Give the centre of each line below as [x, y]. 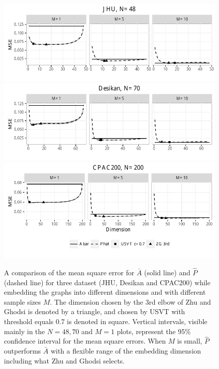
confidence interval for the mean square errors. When [85, 341]
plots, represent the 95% [154, 331]
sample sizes [23, 301]
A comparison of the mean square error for [69, 273]
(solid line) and [167, 273]
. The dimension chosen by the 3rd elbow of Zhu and [130, 301]
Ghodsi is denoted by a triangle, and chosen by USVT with [95, 311]
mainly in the [25, 331]
